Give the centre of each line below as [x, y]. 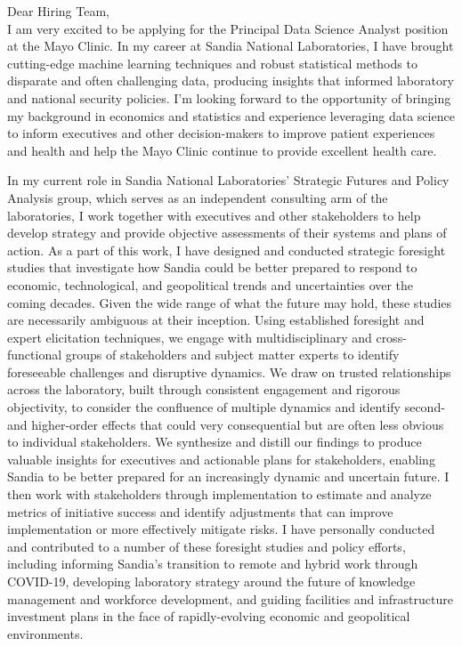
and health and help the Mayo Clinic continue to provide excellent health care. [222, 150]
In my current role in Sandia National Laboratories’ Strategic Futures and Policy [228, 180]
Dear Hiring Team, [58, 11]
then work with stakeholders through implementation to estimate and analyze [219, 494]
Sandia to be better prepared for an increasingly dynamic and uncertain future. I [228, 476]
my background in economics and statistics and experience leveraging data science [231, 115]
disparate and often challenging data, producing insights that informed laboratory [231, 81]
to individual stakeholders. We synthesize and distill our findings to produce [215, 442]
